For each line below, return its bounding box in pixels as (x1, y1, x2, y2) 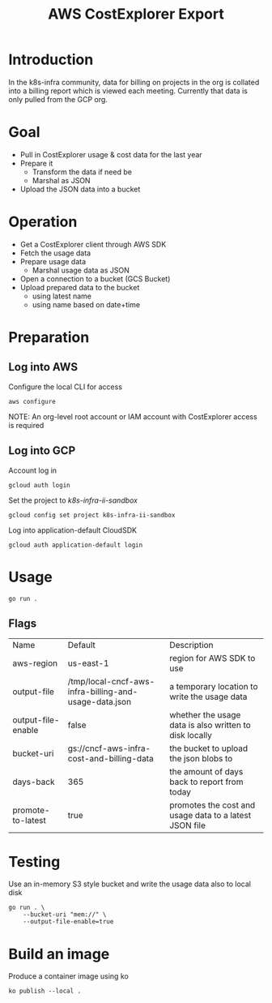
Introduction (8, 50, 94, 69)
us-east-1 (67, 658, 109, 669)
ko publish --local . (8, 987, 82, 996)
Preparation (8, 328, 90, 346)
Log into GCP (8, 444, 75, 458)
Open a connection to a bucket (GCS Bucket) (19, 273, 171, 284)
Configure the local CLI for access (8, 382, 123, 392)
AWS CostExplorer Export (47, 5, 224, 24)
